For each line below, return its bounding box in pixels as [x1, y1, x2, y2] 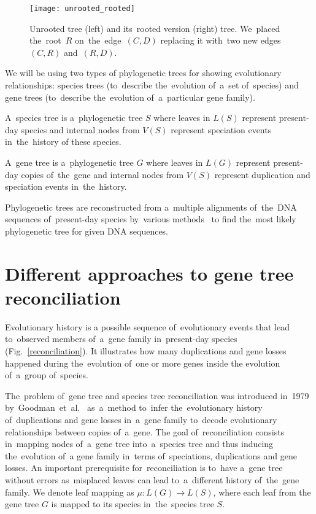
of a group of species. [5, 368, 88, 381]
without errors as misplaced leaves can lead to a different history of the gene [5, 473, 299, 486]
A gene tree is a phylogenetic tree [5, 156, 134, 168]
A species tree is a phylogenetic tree [5, 111, 143, 124]
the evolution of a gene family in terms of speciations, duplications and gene [5, 449, 297, 462]
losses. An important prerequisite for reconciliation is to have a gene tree [5, 461, 283, 474]
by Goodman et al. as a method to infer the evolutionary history [5, 401, 263, 414]
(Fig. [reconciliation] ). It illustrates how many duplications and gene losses [5, 345, 287, 357]
